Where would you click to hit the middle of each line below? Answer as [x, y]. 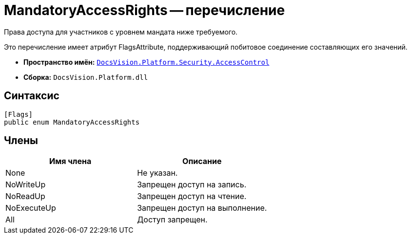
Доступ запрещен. [172, 220]
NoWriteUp [26, 185]
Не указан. [157, 173]
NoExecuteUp [31, 208]
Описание [202, 161]
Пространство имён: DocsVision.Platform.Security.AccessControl [147, 62]
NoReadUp [25, 196]
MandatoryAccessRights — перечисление [145, 10]
